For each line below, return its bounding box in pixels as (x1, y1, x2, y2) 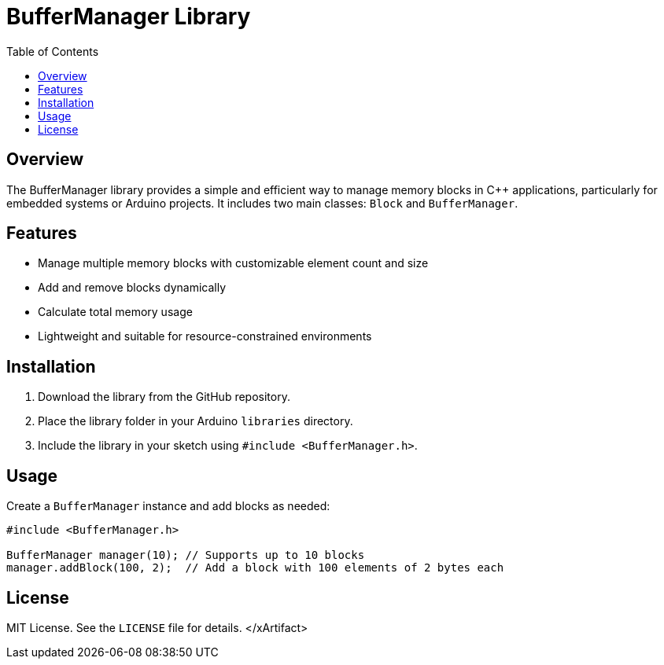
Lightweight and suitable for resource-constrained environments (38, 329, 372, 344)
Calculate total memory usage (38, 305, 193, 319)
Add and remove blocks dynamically (38, 281, 227, 295)
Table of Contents (6, 44, 99, 58)
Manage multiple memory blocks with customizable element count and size (38, 256, 429, 270)
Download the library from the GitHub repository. (38, 390, 290, 404)
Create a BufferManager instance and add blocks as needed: (6, 499, 330, 513)
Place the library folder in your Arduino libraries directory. (38, 414, 353, 428)
